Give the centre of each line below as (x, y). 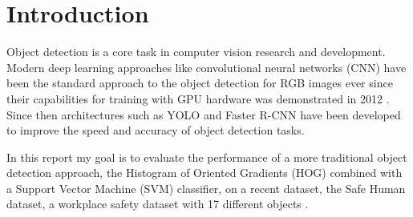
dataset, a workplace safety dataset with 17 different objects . (158, 204)
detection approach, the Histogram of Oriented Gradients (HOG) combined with (204, 173)
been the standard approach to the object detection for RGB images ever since (200, 83)
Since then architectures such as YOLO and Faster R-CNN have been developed (204, 114)
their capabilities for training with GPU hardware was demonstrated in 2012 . (198, 98)
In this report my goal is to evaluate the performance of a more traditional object (207, 157)
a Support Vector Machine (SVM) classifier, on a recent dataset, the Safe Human (206, 188)
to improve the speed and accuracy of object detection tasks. (156, 130)
